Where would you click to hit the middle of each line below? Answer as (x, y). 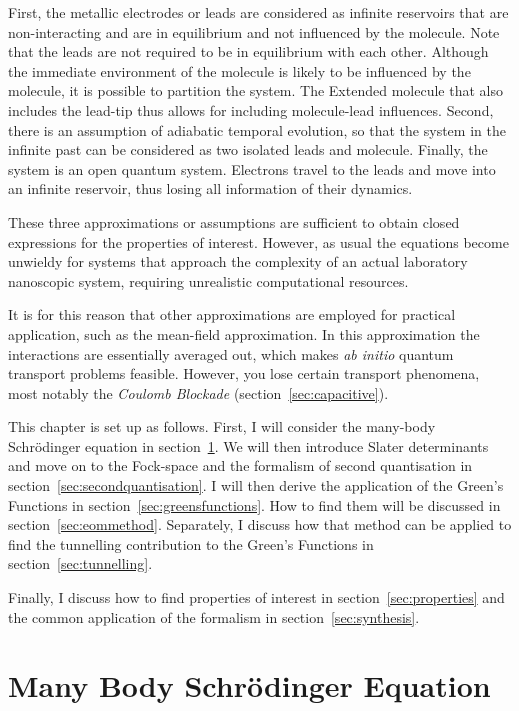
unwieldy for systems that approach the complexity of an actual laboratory (238, 261)
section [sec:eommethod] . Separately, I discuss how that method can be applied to (260, 524)
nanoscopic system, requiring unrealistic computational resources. (208, 280)
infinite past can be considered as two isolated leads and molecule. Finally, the (248, 149)
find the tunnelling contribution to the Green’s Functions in (191, 543)
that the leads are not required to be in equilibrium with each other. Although (248, 51)
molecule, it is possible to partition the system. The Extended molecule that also (255, 90)
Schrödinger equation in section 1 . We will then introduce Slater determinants (248, 445)
